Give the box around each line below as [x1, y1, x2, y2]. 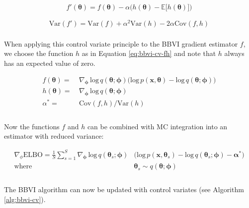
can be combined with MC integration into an [87, 121, 228, 131]
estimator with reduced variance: [4, 131, 104, 141]
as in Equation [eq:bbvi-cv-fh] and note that [82, 48, 216, 58]
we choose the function [4, 48, 74, 58]
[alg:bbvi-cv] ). [4, 194, 46, 204]
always [224, 48, 245, 58]
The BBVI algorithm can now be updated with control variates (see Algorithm [4, 184, 244, 195]
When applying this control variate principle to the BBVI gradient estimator [4, 38, 238, 49]
